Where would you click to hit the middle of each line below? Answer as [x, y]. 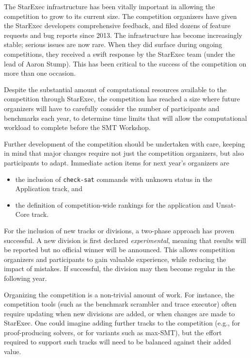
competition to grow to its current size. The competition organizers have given [120, 16]
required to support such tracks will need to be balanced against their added [118, 342]
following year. [25, 278]
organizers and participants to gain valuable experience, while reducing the [115, 259]
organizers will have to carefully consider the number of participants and [112, 108]
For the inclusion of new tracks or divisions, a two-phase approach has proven [119, 230]
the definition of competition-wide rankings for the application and [115, 204]
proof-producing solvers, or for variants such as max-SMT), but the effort [113, 332]
